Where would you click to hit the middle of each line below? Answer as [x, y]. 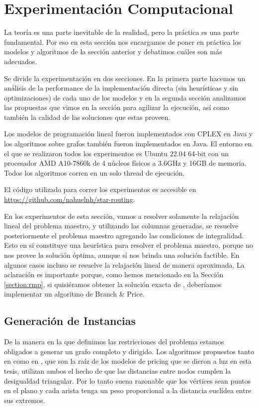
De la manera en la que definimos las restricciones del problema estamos [114, 342]
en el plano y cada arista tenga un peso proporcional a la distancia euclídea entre [128, 390]
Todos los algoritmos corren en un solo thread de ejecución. [94, 172]
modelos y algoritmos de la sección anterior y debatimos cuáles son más [113, 51]
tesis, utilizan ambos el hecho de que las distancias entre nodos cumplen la [118, 370]
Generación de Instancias [70, 321]
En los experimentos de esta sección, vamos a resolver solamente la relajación [122, 216]
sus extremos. [25, 400]
